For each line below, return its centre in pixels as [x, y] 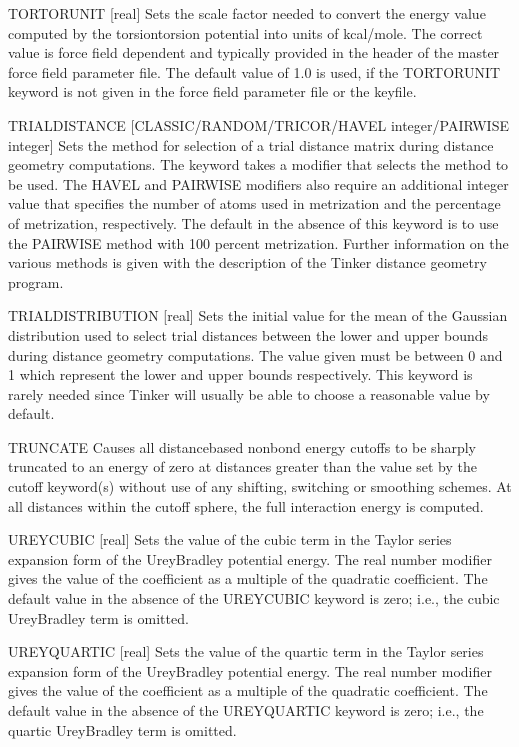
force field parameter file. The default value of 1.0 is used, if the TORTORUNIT [254, 71]
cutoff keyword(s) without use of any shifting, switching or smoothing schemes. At [260, 486]
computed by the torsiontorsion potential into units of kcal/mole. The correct [245, 32]
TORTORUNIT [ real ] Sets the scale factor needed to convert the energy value [247, 13]
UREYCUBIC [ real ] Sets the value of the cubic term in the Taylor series [230, 539]
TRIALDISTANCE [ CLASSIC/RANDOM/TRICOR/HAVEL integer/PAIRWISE [258, 124]
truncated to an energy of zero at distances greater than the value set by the [242, 466]
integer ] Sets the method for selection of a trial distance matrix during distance [251, 144]
